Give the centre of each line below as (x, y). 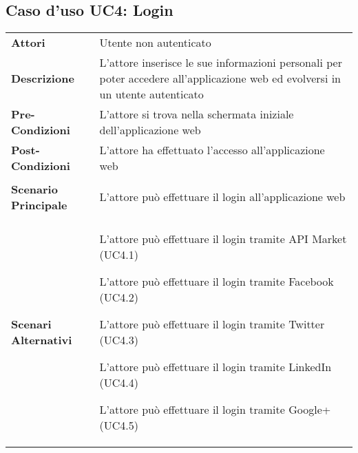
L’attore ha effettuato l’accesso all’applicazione (212, 150)
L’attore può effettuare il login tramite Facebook (217, 282)
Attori (28, 43)
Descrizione (43, 78)
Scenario (34, 189)
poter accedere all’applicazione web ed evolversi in (220, 78)
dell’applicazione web (150, 130)
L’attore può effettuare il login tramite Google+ (215, 410)
